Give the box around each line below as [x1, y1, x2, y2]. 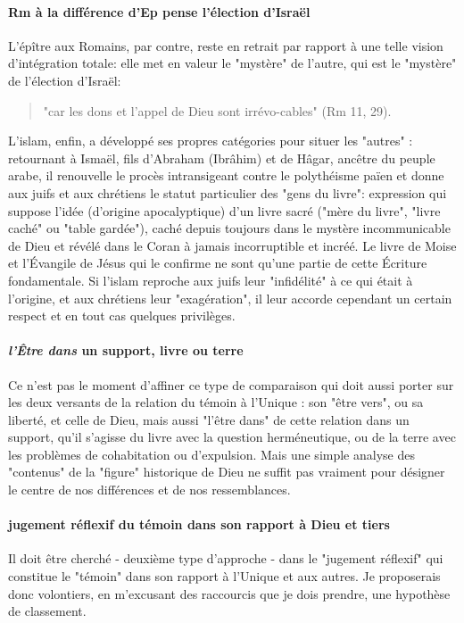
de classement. [8, 602, 87, 620]
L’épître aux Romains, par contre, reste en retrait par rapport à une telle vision [8, 36, 443, 54]
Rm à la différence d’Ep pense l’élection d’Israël [8, 2, 311, 21]
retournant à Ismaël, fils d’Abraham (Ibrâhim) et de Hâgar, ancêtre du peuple [8, 148, 435, 167]
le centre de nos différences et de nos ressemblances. [8, 480, 291, 499]
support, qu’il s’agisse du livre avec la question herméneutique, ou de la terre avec [8, 428, 456, 446]
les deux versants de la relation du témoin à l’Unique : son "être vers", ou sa [8, 393, 424, 411]
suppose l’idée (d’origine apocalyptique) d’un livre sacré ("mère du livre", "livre [8, 201, 441, 220]
